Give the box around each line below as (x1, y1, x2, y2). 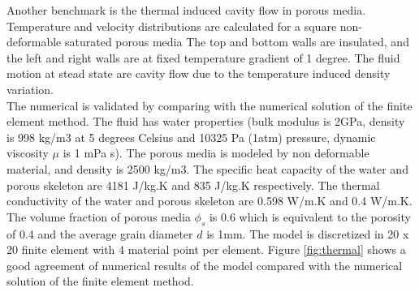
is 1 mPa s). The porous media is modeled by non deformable (63, 144, 369, 161)
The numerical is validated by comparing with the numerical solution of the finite (6, 97, 413, 114)
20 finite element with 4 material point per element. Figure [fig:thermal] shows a (6, 241, 406, 258)
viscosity (6, 144, 49, 161)
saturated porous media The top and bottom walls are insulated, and (64, 33, 409, 50)
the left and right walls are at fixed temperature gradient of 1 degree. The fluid (6, 49, 400, 66)
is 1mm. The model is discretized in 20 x (206, 225, 409, 242)
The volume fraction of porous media (6, 208, 191, 225)
